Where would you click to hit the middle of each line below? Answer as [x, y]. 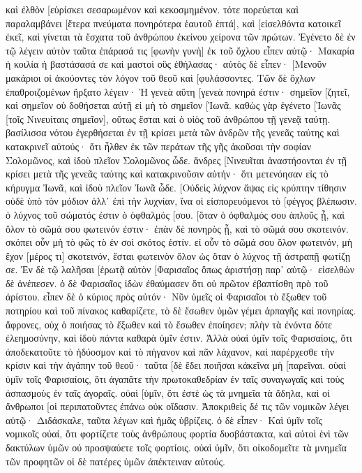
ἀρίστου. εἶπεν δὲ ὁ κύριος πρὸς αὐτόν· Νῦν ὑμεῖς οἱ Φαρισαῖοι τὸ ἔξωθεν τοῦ [166, 297]
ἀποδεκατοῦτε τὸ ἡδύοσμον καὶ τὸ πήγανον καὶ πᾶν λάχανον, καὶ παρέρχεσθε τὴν [170, 351]
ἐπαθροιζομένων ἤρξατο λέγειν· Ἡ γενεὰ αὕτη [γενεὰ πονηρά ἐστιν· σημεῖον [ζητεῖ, [178, 91]
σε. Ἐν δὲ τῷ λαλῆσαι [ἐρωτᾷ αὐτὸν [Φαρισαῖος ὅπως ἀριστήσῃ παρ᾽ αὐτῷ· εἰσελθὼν [180, 269]
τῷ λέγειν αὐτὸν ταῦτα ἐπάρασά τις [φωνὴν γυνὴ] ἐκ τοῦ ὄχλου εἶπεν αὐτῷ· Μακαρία [180, 50]
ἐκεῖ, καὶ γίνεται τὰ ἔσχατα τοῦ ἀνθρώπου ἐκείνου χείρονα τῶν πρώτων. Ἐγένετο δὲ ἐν [181, 37]
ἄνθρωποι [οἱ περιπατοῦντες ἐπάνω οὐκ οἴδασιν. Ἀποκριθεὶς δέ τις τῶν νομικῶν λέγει [178, 406]
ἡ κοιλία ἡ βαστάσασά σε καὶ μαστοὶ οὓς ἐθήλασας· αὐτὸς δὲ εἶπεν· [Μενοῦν [166, 64]
